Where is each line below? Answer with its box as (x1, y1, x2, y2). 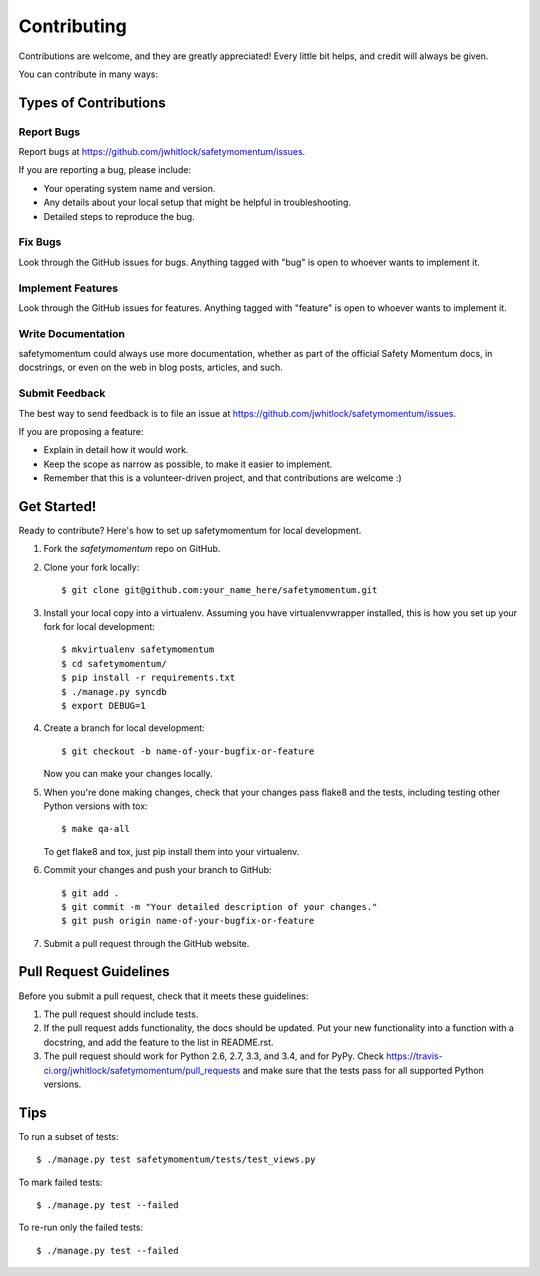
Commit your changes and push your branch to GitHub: (43, 864, 272, 876)
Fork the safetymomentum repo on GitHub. (43, 543, 221, 555)
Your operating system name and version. (43, 182, 216, 194)
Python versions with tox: (43, 800, 149, 812)
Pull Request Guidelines (18, 963, 170, 980)
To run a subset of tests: (18, 1130, 119, 1142)
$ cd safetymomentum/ (61, 658, 167, 669)
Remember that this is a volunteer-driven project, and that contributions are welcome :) (43, 472, 402, 484)
